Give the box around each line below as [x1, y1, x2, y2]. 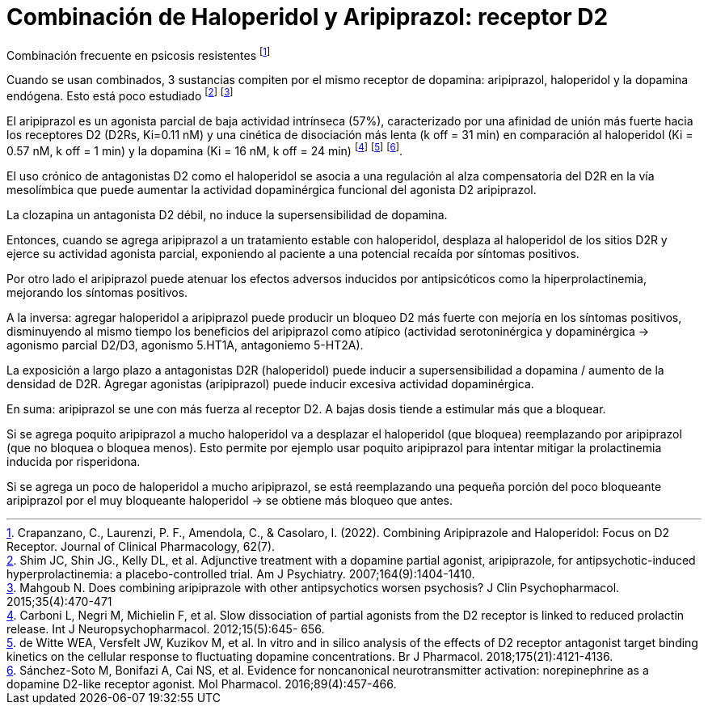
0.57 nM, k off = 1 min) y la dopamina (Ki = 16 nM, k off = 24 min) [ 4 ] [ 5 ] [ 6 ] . [6, 142, 403, 158]
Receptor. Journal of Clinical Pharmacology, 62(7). [6, 539, 276, 553]
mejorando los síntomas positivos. [6, 285, 188, 299]
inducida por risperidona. [6, 454, 141, 468]
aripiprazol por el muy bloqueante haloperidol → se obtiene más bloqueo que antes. [6, 493, 453, 507]
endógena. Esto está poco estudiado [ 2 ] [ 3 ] [6, 87, 234, 104]
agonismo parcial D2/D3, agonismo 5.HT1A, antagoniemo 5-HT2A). [6, 337, 364, 352]
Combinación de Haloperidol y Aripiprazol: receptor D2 [6, 3, 609, 31]
